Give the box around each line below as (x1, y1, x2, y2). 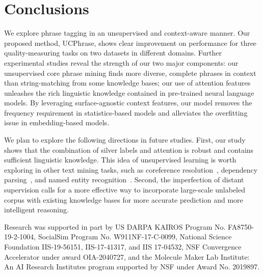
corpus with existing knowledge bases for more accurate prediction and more (4, 194, 243, 205)
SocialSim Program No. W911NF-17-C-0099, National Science (38, 231, 232, 242)
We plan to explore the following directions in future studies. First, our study (4, 134, 246, 145)
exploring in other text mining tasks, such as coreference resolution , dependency (4, 164, 258, 175)
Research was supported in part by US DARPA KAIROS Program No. (4, 221, 226, 232)
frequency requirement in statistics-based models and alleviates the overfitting (4, 107, 248, 118)
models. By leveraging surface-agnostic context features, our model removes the (4, 97, 252, 108)
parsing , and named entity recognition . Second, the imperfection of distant (4, 174, 244, 185)
